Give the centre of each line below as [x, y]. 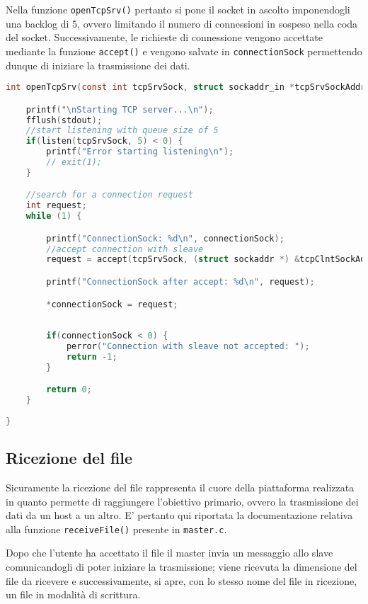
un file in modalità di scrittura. [73, 594]
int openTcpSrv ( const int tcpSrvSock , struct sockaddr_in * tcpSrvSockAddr [186, 87]
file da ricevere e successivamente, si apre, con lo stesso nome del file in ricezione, [182, 580]
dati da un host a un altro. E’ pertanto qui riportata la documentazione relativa [179, 515]
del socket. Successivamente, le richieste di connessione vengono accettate [165, 37]
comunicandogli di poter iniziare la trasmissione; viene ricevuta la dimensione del [182, 567]
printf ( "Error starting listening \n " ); [140, 152]
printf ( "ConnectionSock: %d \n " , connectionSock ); [165, 238]
